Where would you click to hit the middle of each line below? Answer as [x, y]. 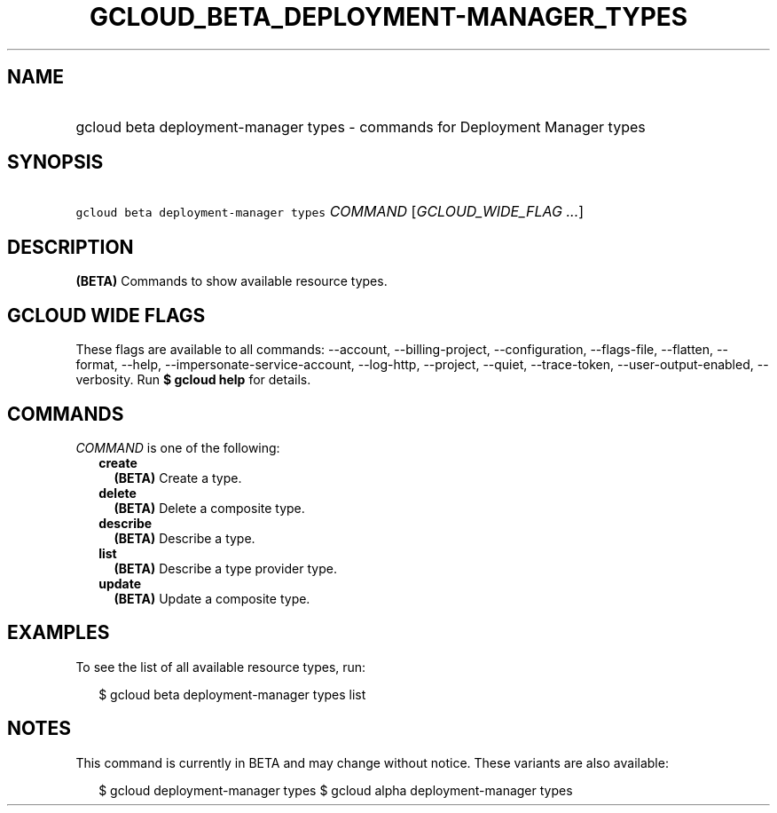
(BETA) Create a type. [178, 478]
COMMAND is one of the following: [178, 447]
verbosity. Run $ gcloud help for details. [193, 380]
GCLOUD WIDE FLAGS [106, 315]
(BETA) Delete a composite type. [209, 508]
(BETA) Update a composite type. [212, 598]
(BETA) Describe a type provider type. [225, 568]
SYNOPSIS [55, 162]
